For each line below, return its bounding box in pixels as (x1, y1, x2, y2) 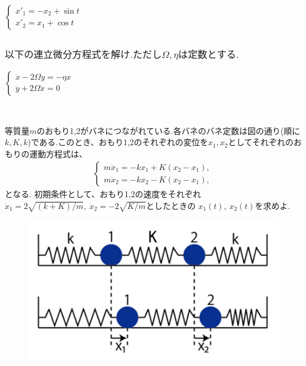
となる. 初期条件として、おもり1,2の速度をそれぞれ (5, 188, 201, 200)
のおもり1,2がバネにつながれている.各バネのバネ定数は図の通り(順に (37, 124, 301, 136)
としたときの (146, 200, 196, 211)
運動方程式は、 (29, 147, 87, 159)
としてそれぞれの (228, 136, 294, 148)
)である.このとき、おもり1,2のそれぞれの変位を (27, 136, 209, 148)
